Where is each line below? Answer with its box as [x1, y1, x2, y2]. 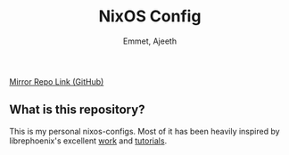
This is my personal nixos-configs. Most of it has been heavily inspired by [9, 126, 280, 136]
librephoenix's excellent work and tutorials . [9, 135, 168, 146]
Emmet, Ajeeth [123, 36, 177, 46]
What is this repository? [9, 102, 145, 118]
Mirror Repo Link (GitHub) [9, 76, 104, 86]
